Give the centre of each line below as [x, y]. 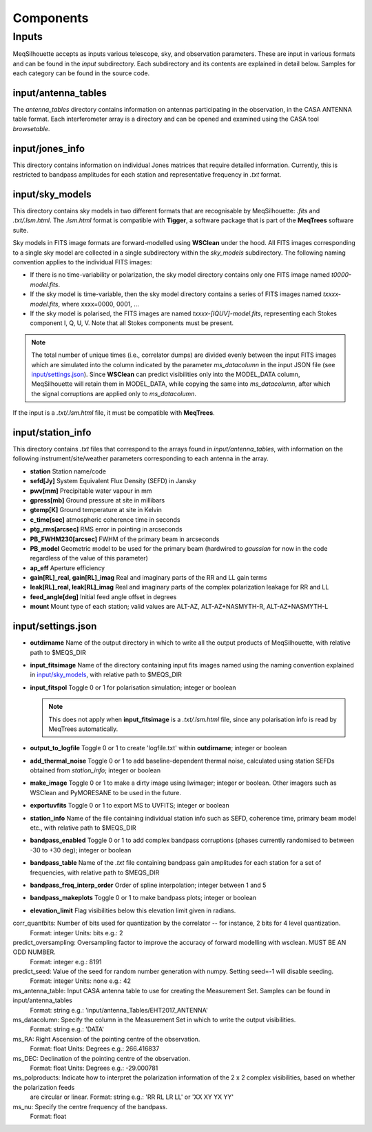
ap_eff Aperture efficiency [68, 568]
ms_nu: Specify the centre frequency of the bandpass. [90, 1106]
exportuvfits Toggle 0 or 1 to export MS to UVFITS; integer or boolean [130, 806]
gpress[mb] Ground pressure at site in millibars [97, 500]
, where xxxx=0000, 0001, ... [99, 304]
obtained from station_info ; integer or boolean [95, 770]
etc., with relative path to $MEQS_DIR [83, 828]
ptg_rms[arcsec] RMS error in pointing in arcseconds [106, 529]
